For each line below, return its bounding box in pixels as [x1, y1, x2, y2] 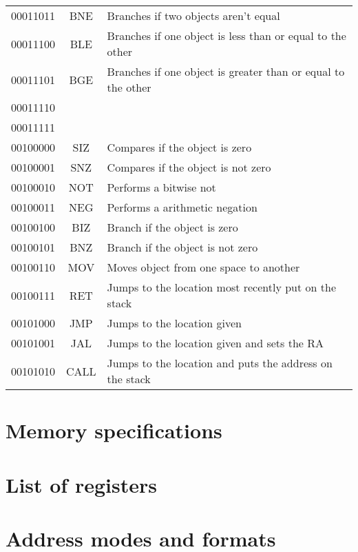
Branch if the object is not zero [107, 239, 258, 255]
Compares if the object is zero [107, 139, 252, 155]
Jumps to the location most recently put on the [107, 279, 337, 295]
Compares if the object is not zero [107, 159, 271, 175]
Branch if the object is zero [107, 219, 238, 235]
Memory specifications [6, 416, 222, 444]
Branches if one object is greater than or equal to [107, 63, 345, 79]
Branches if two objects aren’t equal [107, 8, 280, 23]
